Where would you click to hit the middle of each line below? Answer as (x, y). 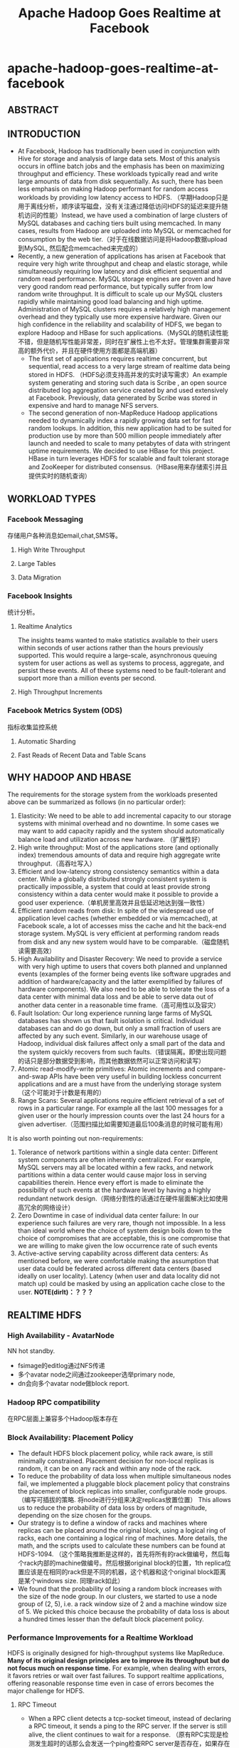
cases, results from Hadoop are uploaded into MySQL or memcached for (124, 231)
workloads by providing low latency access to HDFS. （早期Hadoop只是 (123, 197)
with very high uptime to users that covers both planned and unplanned (122, 967)
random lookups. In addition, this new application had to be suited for (130, 428)
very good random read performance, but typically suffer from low (115, 287)
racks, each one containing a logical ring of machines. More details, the (122, 1538)
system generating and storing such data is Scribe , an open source (128, 383)
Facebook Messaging (46, 519)
